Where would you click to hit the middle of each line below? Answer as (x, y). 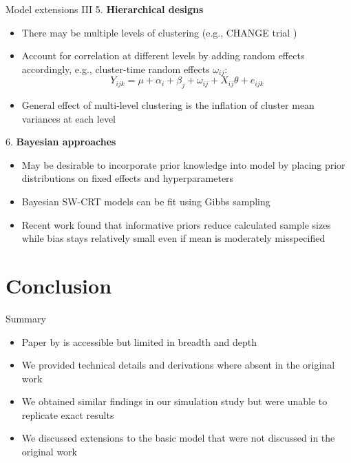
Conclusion (59, 285)
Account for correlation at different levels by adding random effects (163, 55)
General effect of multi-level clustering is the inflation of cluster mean (168, 105)
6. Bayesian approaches (61, 142)
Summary (26, 318)
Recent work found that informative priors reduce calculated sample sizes (176, 224)
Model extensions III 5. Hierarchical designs (105, 9)
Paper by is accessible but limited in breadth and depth (139, 341)
